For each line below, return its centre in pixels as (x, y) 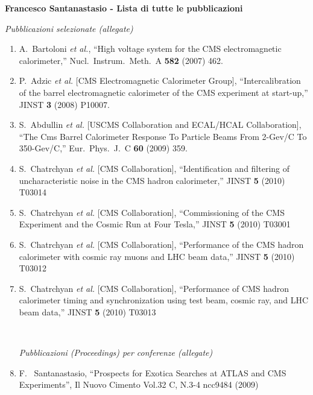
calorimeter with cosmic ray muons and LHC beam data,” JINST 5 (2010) (157, 256)
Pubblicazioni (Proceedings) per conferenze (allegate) (116, 352)
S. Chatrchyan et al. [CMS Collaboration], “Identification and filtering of (154, 168)
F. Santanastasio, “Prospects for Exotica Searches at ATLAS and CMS (153, 372)
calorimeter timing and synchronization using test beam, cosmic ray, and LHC (164, 300)
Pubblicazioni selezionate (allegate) (69, 28)
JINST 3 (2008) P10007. (64, 104)
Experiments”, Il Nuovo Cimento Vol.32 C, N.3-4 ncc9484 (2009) (139, 384)
